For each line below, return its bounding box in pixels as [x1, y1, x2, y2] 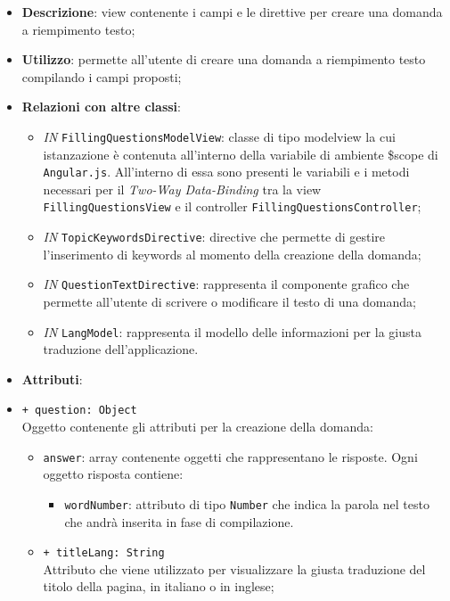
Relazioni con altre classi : [21, 97, 181, 116]
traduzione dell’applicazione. [43, 340, 199, 358]
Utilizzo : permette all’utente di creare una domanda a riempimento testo [21, 50, 426, 69]
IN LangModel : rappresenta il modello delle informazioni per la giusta [43, 322, 421, 341]
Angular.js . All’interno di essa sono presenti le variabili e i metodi [43, 162, 410, 181]
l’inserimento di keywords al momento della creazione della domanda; [43, 244, 421, 263]
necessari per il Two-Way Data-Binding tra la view [43, 179, 322, 198]
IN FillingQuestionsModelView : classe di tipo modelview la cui [43, 127, 396, 145]
